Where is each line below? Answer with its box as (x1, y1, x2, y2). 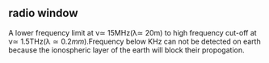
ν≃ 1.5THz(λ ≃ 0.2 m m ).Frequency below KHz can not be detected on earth (8, 36, 261, 46)
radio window (8, 6, 78, 20)
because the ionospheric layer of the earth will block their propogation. (8, 44, 245, 55)
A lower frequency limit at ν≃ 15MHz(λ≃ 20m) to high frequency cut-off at (8, 27, 257, 37)
